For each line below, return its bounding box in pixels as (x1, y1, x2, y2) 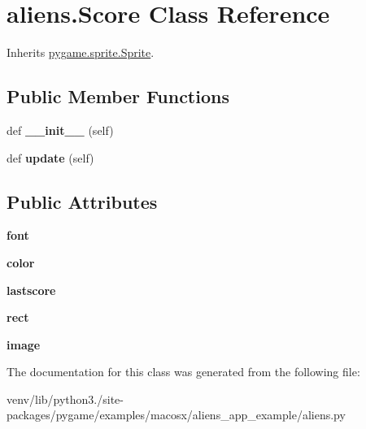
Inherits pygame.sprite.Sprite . (7, 44, 155, 61)
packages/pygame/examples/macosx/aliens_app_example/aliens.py (7, 406, 346, 423)
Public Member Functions (7, 84, 229, 109)
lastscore (7, 281, 56, 298)
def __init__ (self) (7, 121, 114, 138)
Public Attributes (7, 188, 158, 214)
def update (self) (7, 149, 94, 166)
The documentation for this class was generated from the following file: (7, 363, 360, 380)
